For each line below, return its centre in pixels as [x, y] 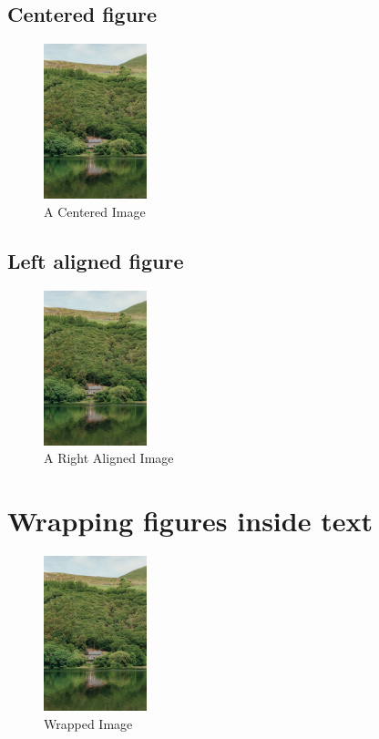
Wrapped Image [88, 723]
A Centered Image [95, 211]
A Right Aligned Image [109, 458]
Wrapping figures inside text [190, 521]
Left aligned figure [96, 260]
